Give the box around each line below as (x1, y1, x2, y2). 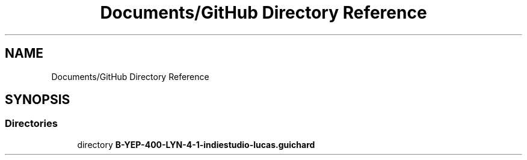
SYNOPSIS (5, 92, 70, 108)
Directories (5, 117, 58, 130)
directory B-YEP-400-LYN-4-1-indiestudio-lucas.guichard (77, 139, 315, 150)
